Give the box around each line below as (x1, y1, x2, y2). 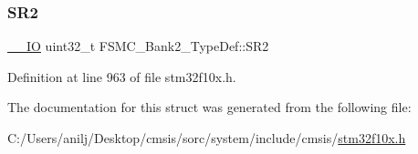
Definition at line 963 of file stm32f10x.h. (7, 67, 236, 86)
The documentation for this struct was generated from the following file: (7, 98, 412, 117)
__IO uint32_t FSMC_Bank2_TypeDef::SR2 (7, 36, 269, 56)
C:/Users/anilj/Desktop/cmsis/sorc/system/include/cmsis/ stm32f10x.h (7, 128, 406, 147)
